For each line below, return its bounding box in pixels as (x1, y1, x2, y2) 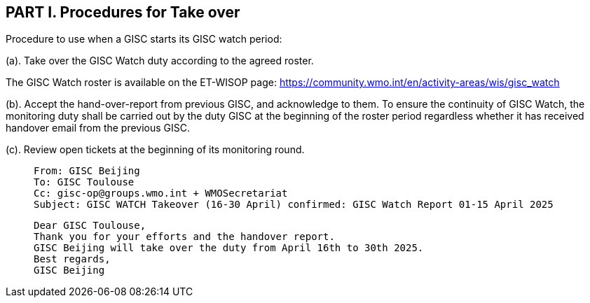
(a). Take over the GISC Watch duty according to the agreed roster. (6, 55, 314, 67)
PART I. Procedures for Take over (6, 3, 240, 21)
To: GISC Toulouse (34, 176, 135, 188)
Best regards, (34, 253, 111, 265)
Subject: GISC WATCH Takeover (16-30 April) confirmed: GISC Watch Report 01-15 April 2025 (34, 199, 554, 211)
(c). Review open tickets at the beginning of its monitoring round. (6, 143, 305, 156)
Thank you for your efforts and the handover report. (34, 231, 335, 243)
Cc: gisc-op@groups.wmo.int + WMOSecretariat (34, 188, 288, 199)
